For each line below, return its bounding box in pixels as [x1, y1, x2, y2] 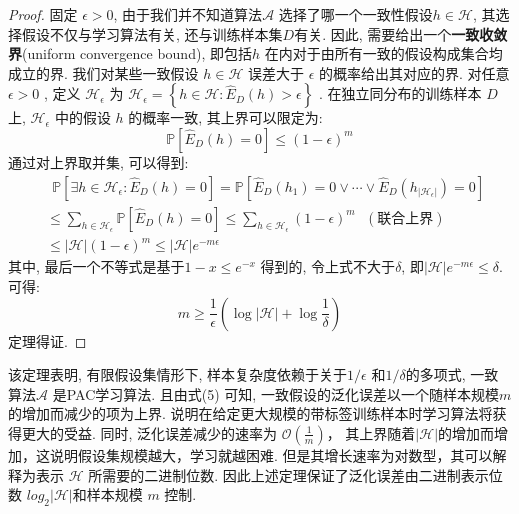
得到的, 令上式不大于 [260, 256, 396, 277]
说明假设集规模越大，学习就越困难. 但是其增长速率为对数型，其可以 [49, 444, 493, 465]
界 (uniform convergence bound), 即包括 [8, 43, 252, 64]
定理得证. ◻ [8, 330, 87, 351]
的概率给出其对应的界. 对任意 [318, 62, 510, 83]
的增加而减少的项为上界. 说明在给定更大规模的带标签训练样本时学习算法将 [8, 403, 493, 424]
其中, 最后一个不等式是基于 [8, 256, 185, 277]
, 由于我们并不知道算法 [113, 4, 263, 24]
